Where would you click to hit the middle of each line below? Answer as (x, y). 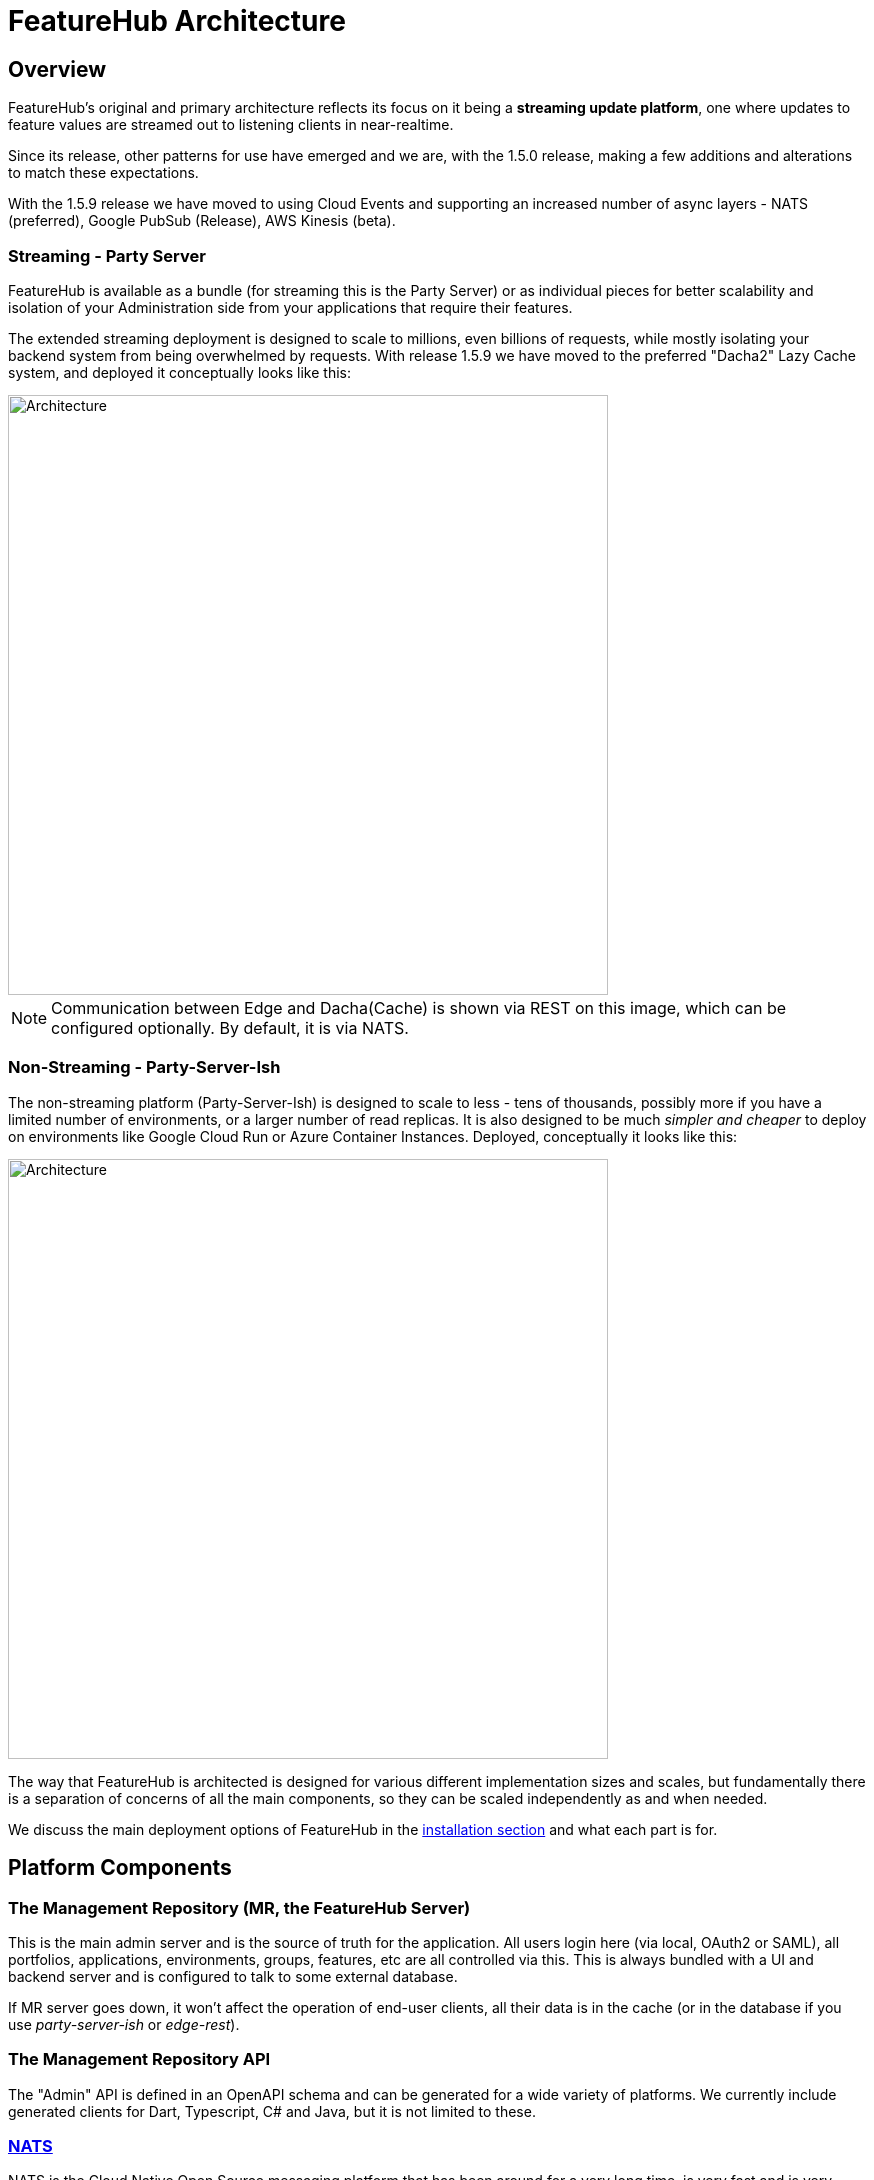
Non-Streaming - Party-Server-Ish (144, 1067)
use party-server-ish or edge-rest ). (124, 2024)
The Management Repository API (139, 2059)
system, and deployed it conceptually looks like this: (180, 372)
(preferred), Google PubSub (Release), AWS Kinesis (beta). (202, 221)
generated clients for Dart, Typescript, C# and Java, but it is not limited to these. (272, 2111)
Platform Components (120, 1868)
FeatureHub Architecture (177, 21)
